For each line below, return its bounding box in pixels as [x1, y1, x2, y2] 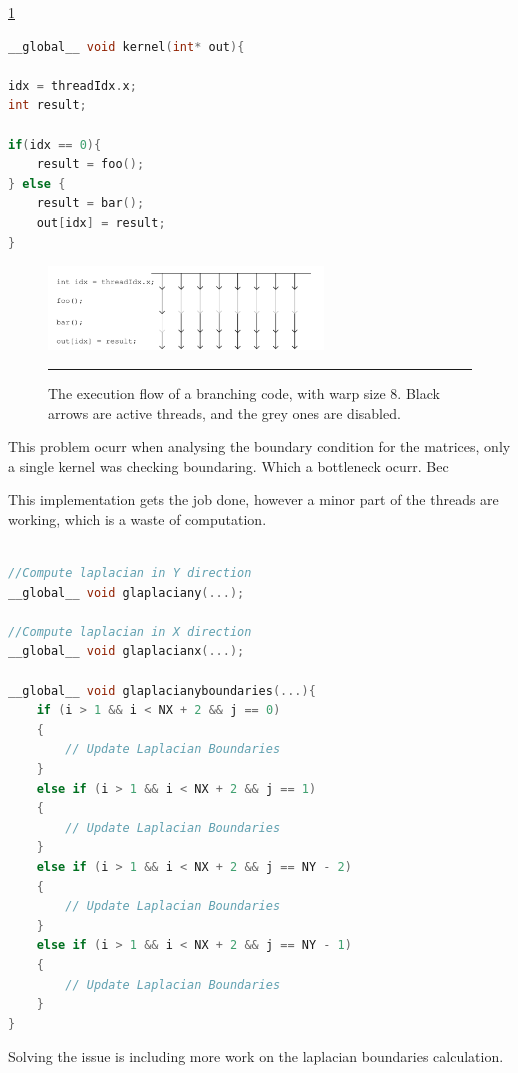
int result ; [8, 98, 87, 113]
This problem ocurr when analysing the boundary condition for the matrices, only [8, 436, 511, 457]
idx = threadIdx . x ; [8, 78, 137, 93]
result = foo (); [36, 157, 145, 172]
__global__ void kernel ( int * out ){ [8, 39, 245, 54]
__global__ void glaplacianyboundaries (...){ [8, 683, 316, 698]
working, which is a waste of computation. [8, 508, 267, 529]
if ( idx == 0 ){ [8, 137, 102, 152]
